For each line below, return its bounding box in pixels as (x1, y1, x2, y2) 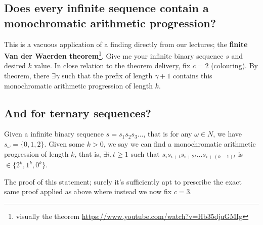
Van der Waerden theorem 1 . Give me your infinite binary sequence (4, 49, 224, 61)
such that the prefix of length (61, 70, 153, 81)
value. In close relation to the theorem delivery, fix (34, 60, 191, 71)
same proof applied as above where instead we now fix (4, 186, 172, 197)
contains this (173, 70, 212, 81)
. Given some (44, 139, 85, 149)
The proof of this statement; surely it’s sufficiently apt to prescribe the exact (4, 176, 242, 187)
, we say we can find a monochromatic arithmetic (103, 139, 256, 149)
